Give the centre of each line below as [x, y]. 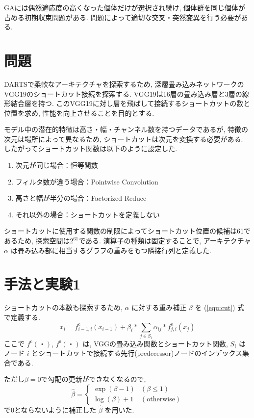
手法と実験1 [42, 284]
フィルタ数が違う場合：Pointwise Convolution [87, 181]
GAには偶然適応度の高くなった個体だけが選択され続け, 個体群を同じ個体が [125, 7]
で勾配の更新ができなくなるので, [93, 379]
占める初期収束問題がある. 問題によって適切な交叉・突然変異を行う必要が [123, 17]
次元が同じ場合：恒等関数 [57, 165]
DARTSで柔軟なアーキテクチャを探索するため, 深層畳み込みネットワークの [124, 84]
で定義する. [22, 317]
